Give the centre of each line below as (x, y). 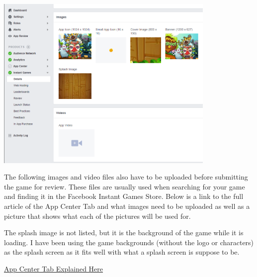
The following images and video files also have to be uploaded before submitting (126, 177)
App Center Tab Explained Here (54, 269)
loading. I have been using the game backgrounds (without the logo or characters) (129, 242)
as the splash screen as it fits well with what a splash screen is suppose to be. (122, 252)
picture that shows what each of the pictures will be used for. (97, 216)
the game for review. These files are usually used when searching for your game (125, 186)
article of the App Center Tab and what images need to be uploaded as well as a (127, 206)
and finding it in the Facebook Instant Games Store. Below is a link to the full (124, 196)
